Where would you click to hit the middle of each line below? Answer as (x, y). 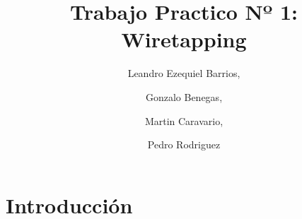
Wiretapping (184, 39)
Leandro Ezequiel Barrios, (184, 73)
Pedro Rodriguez (184, 144)
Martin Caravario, (184, 120)
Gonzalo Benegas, (184, 96)
